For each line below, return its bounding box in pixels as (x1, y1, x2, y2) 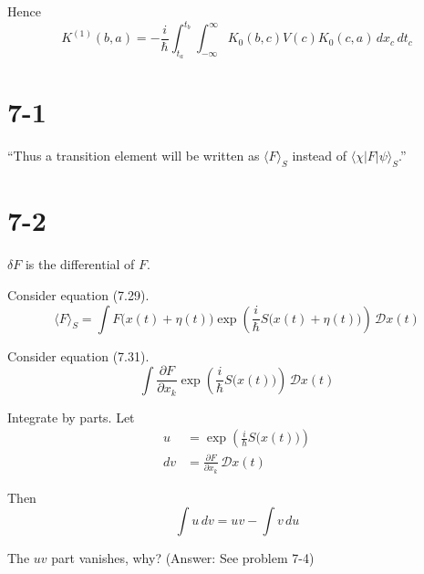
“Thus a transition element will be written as (7, 146, 260, 165)
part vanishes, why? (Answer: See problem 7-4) (51, 548, 315, 568)
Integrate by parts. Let (7, 407, 135, 426)
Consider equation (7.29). (7, 285, 150, 304)
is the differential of (25, 255, 135, 274)
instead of (292, 146, 347, 165)
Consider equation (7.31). (7, 346, 150, 365)
